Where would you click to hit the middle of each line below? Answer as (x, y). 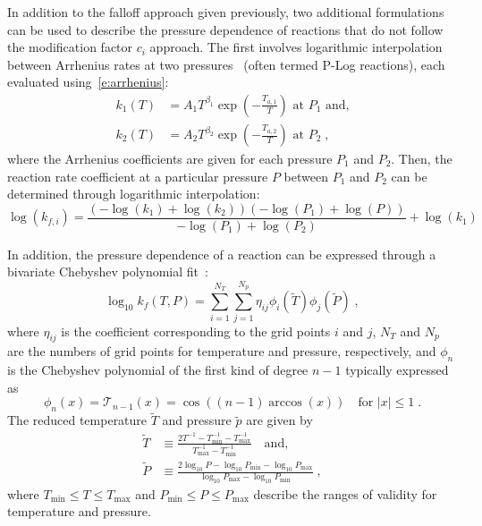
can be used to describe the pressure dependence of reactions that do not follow (225, 29)
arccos (285, 403)
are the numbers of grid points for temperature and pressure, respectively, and (222, 351)
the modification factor (70, 47)
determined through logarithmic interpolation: (134, 194)
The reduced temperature (77, 420)
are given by (279, 420)
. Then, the (422, 159)
